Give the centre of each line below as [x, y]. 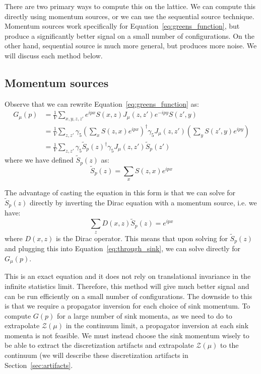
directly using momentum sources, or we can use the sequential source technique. [129, 16]
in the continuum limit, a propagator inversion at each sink [157, 325]
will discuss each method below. [54, 55]
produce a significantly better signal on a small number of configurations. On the [129, 35]
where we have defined [39, 160]
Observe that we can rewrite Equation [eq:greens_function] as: [102, 103]
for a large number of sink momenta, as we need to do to [144, 315]
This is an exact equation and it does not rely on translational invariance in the [128, 276]
